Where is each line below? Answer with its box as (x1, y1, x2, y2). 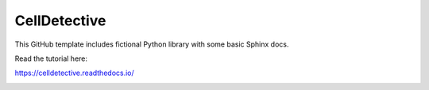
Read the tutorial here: (14, 54, 87, 63)
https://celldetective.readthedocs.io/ (14, 68, 134, 78)
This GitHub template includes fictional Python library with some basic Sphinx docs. (14, 39, 289, 49)
